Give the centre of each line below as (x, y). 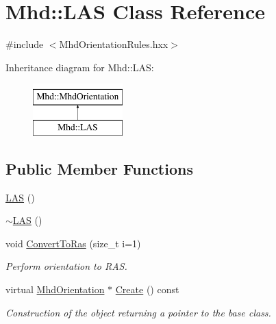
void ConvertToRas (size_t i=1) (73, 243)
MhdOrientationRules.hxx (114, 44)
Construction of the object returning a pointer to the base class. (138, 312)
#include (25, 44)
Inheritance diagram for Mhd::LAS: (80, 67)
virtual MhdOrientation (55, 289)
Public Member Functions (99, 168)
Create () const (147, 289)
